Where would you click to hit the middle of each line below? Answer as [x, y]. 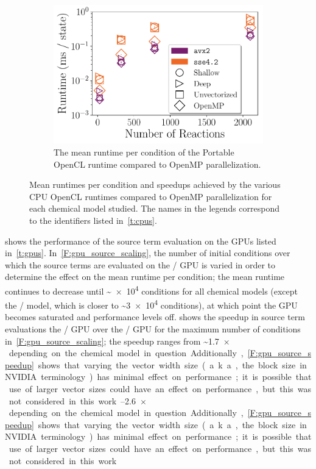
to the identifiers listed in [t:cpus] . [93, 220]
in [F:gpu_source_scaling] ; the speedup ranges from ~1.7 [112, 341]
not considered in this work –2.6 [72, 400]
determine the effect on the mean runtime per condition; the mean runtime [145, 277]
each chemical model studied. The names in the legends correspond [155, 208]
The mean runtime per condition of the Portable [144, 152]
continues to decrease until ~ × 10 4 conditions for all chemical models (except [152, 290]
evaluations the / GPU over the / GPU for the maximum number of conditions [153, 329]
